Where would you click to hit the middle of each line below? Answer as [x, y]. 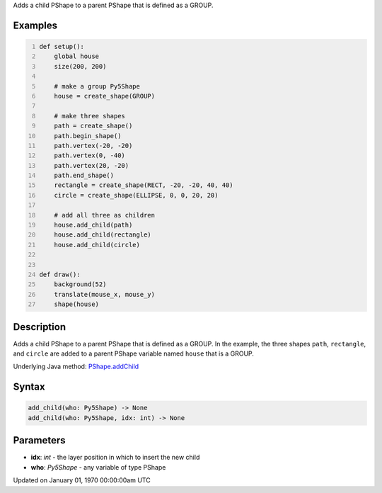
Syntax [29, 387]
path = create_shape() [93, 126]
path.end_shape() [84, 176]
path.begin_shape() [88, 136]
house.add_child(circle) [97, 245]
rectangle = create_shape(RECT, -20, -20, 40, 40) [144, 185]
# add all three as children [105, 215]
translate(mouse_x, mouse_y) [105, 294]
